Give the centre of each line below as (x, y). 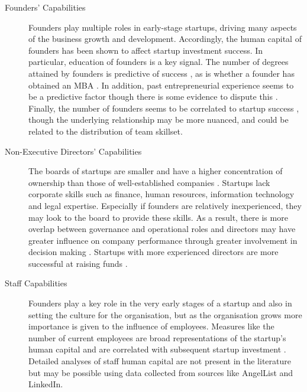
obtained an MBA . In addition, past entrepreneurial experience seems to (161, 85)
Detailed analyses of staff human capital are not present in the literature (160, 361)
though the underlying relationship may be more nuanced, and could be (159, 120)
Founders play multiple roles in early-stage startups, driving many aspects (163, 27)
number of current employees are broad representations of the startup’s (157, 337)
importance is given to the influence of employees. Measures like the (151, 326)
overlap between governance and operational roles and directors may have (162, 229)
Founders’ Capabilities (45, 7)
